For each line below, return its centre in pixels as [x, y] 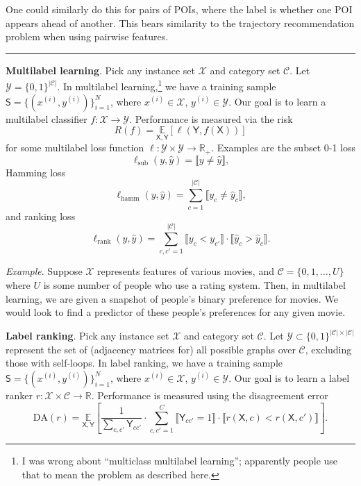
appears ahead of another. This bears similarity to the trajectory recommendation [180, 23]
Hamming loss [36, 172]
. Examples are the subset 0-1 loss [283, 148]
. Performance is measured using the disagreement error [210, 395]
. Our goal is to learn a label [289, 377]
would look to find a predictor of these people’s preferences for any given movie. [176, 312]
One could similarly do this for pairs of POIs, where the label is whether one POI [179, 9]
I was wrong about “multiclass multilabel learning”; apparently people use [180, 461]
